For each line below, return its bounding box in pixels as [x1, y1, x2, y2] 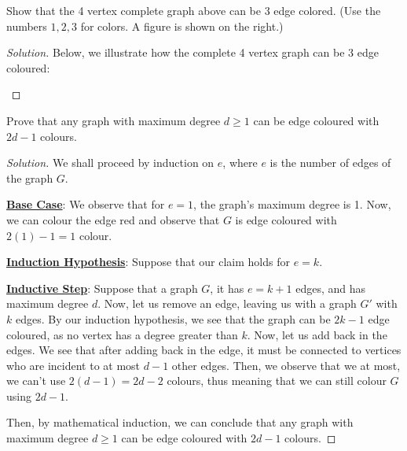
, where [222, 154, 258, 171]
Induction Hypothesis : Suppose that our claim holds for [6, 253, 290, 270]
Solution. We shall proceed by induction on [6, 154, 214, 171]
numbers [6, 17, 47, 34]
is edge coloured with [235, 211, 337, 227]
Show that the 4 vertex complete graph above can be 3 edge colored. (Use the [6, 2, 381, 18]
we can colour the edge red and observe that [6, 211, 220, 227]
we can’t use [6, 372, 66, 389]
